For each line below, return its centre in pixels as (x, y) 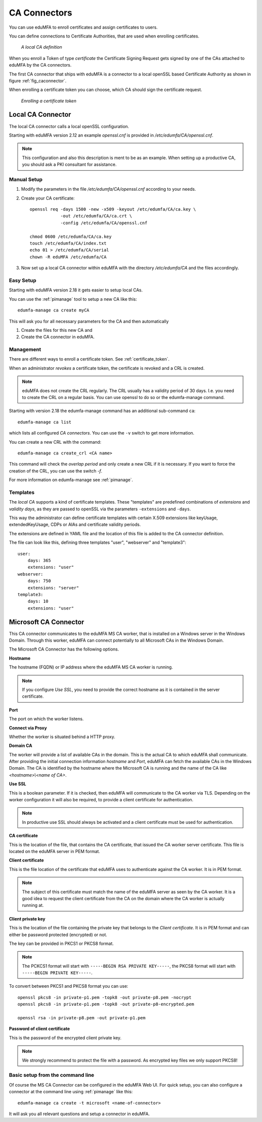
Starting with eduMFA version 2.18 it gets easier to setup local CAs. (76, 290)
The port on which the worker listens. (46, 719)
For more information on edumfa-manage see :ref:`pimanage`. (71, 480)
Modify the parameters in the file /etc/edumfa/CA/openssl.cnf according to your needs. (108, 189)
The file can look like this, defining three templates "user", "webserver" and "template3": (98, 543)
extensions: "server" (53, 588)
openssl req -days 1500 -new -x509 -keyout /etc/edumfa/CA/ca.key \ (113, 209)
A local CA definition (42, 47)
